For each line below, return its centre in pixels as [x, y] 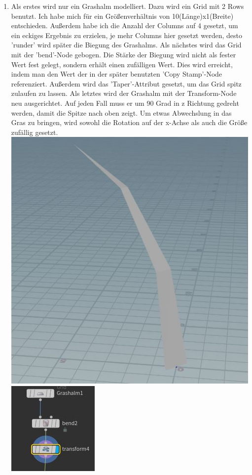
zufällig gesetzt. [35, 132]
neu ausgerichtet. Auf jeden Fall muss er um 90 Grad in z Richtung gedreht [125, 103]
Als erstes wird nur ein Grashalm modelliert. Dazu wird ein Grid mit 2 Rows [127, 6]
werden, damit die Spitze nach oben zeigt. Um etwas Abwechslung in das [121, 112]
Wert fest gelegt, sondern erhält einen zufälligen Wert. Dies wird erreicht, [122, 64]
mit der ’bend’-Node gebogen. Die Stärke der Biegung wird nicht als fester [124, 54]
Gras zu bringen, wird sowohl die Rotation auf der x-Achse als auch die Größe [129, 122]
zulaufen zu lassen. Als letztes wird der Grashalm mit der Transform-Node [124, 93]
